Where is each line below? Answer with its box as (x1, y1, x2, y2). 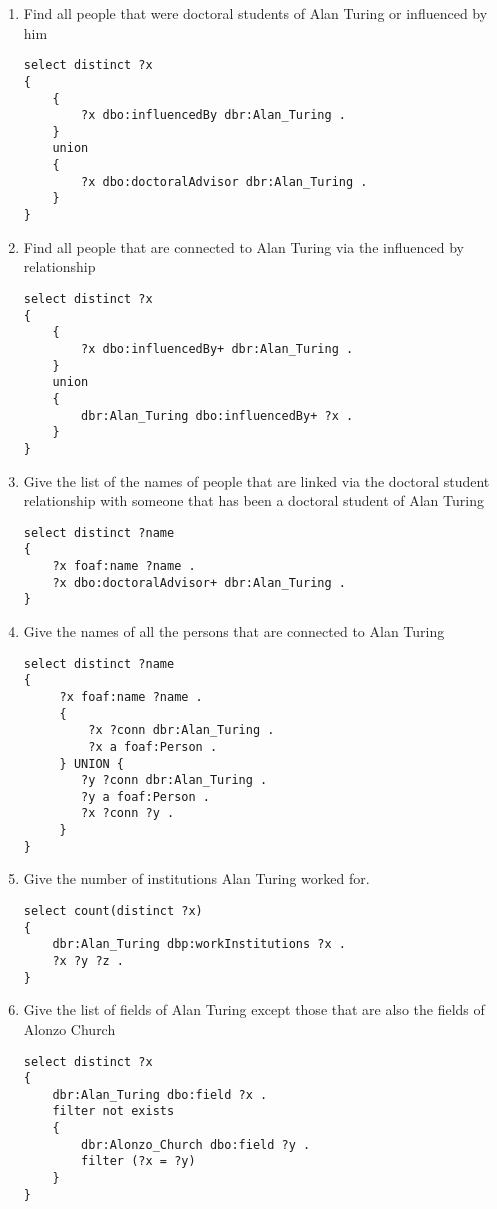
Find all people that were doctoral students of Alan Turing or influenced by (23, 3, 488, 23)
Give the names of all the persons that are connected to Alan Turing (23, 620, 445, 641)
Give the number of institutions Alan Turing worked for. (23, 868, 370, 889)
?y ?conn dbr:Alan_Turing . (81, 773, 268, 788)
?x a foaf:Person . (88, 739, 218, 754)
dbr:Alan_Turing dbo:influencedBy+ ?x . (81, 408, 354, 423)
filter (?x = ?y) (81, 1154, 196, 1169)
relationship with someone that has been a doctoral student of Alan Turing (23, 490, 484, 511)
